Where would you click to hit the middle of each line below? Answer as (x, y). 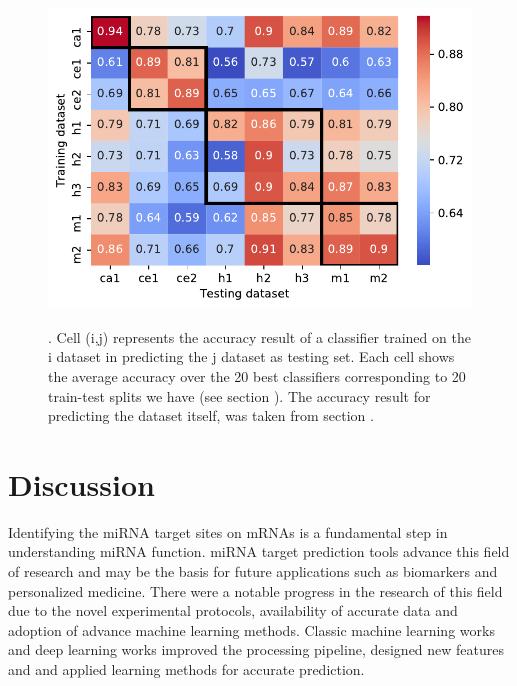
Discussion (81, 483)
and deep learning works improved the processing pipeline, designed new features (256, 649)
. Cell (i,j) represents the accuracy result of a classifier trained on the (259, 336)
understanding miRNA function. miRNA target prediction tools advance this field (259, 551)
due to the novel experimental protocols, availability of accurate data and (233, 610)
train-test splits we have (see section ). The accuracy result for (239, 395)
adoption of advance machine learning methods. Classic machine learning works (251, 629)
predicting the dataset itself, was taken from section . (211, 415)
